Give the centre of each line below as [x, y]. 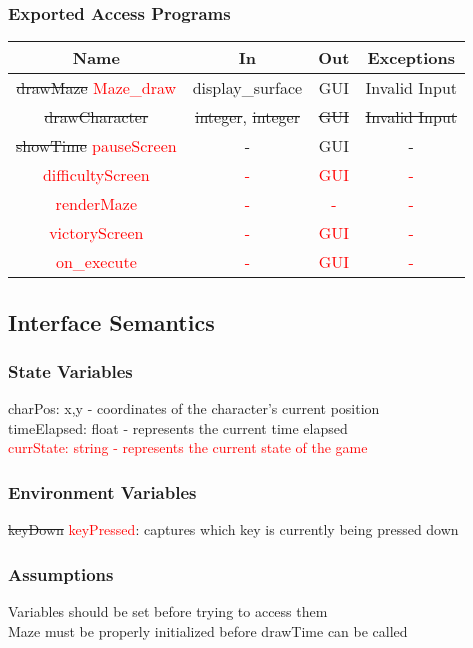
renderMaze [96, 204]
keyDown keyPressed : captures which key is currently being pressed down [233, 529]
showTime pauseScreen [96, 146]
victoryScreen [96, 233]
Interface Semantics [111, 321]
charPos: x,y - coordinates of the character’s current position [194, 408]
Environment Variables [102, 491]
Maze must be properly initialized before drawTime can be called [208, 630]
